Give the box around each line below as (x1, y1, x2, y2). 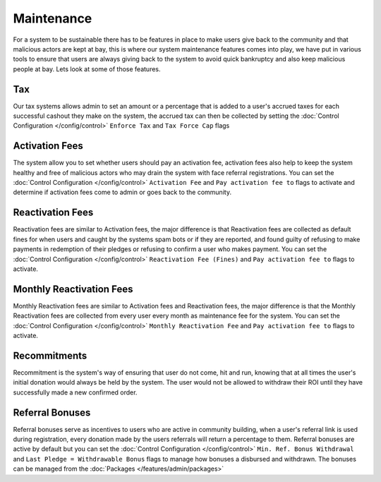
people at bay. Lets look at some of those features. (13, 64, 162, 73)
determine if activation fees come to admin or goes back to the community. (13, 188, 232, 197)
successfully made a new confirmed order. (13, 388, 138, 397)
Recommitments (13, 349, 87, 361)
